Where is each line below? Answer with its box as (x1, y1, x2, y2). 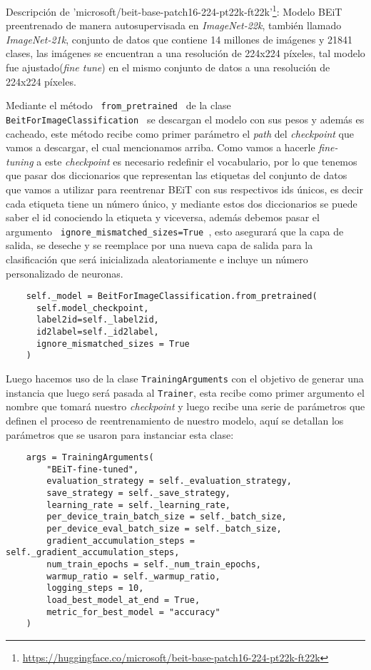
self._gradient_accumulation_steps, (6, 547, 180, 558)
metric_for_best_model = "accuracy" (46, 606, 220, 617)
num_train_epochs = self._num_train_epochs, (46, 559, 261, 570)
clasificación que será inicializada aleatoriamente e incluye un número (6, 251, 308, 266)
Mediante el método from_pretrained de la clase (6, 98, 231, 113)
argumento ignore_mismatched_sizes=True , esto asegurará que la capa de (6, 223, 344, 238)
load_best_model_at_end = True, (46, 595, 200, 606)
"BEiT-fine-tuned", (46, 464, 139, 474)
